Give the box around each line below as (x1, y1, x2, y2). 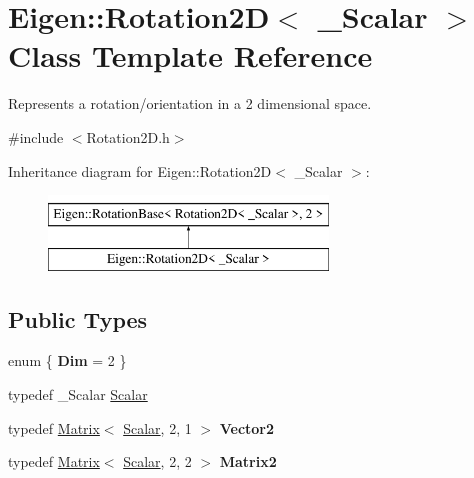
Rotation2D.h (86, 126, 170, 147)
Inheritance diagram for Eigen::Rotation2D (8, 160, 272, 181)
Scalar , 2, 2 (123, 451, 192, 472)
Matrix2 (219, 451, 277, 472)
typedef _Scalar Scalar (8, 384, 148, 405)
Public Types (8, 303, 148, 334)
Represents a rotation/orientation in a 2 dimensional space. (8, 93, 372, 114)
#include (8, 126, 64, 147)
